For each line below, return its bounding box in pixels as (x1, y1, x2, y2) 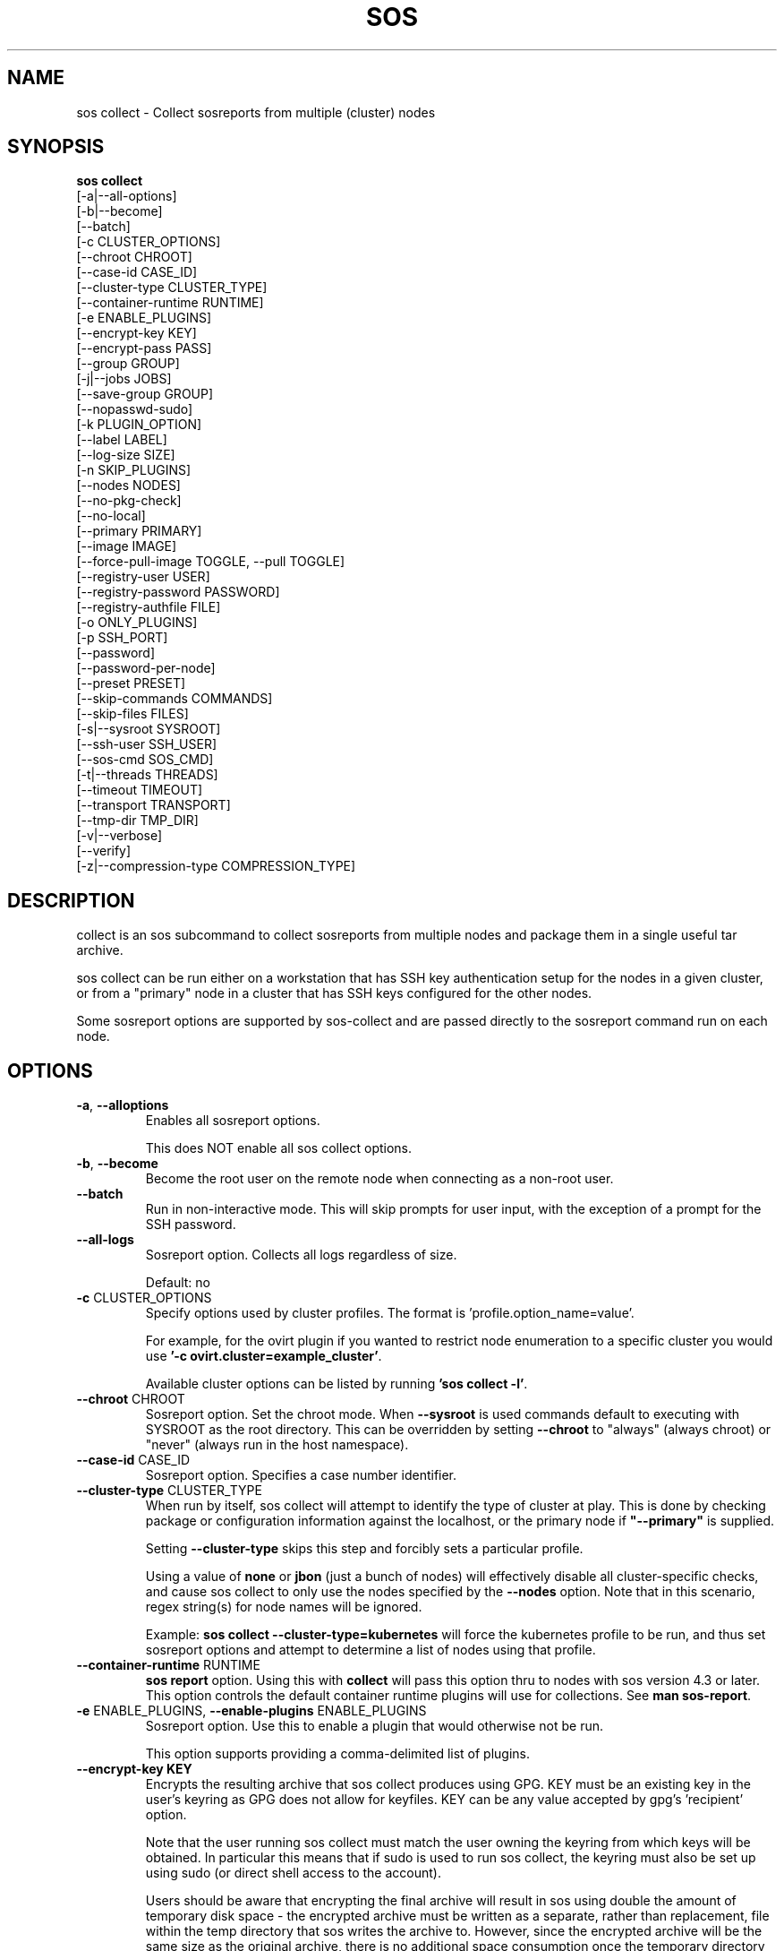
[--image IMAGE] (76, 538, 177, 554)
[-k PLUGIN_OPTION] (76, 417, 202, 433)
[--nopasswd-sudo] (76, 401, 193, 417)
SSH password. (145, 1216, 236, 1233)
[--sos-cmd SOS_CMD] (76, 752, 214, 768)
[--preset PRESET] (76, 675, 186, 692)
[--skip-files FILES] (76, 706, 189, 722)
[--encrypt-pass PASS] (76, 340, 212, 357)
